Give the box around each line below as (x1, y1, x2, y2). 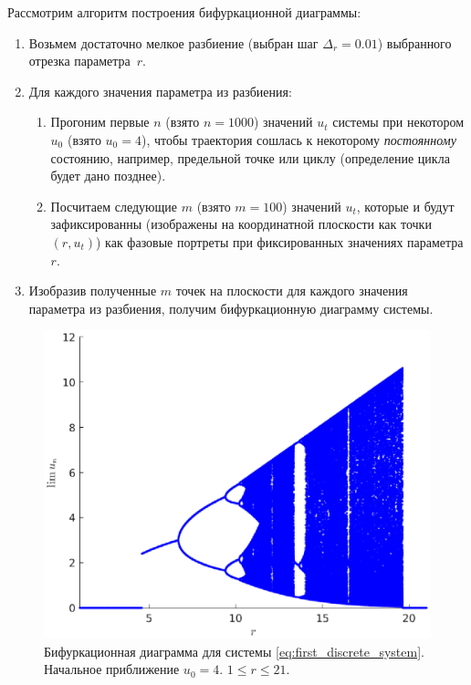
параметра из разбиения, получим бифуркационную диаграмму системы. (28, 298, 434, 317)
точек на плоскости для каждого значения (175, 281, 408, 300)
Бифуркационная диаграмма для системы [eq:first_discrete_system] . (44, 641, 424, 660)
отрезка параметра (28, 51, 131, 70)
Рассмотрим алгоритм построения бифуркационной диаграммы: (7, 3, 361, 21)
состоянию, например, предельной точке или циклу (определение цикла (50, 148, 450, 167)
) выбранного (377, 33, 452, 52)
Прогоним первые (50, 112, 150, 131)
